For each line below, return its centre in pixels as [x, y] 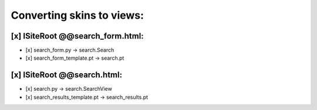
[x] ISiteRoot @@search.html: [67, 75]
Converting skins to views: [77, 15]
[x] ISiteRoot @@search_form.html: [77, 36]
